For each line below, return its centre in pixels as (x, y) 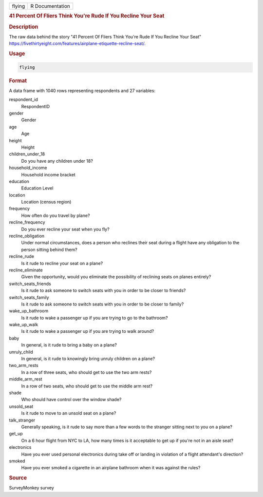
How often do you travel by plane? (56, 215)
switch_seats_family (29, 297)
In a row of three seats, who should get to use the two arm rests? (86, 372)
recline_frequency (27, 222)
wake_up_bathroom (29, 311)
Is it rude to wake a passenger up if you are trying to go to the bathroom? (94, 318)
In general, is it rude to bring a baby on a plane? (69, 345)
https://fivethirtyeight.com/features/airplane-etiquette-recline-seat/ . (77, 43)
